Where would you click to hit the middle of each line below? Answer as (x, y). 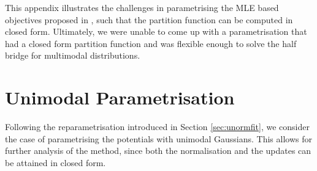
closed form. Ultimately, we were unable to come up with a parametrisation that (156, 31)
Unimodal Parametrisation (120, 97)
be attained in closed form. (55, 162)
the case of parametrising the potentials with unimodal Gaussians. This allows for (158, 138)
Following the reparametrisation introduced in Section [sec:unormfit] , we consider (157, 127)
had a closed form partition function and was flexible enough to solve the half (151, 43)
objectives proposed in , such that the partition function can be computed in (149, 19)
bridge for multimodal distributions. (73, 55)
